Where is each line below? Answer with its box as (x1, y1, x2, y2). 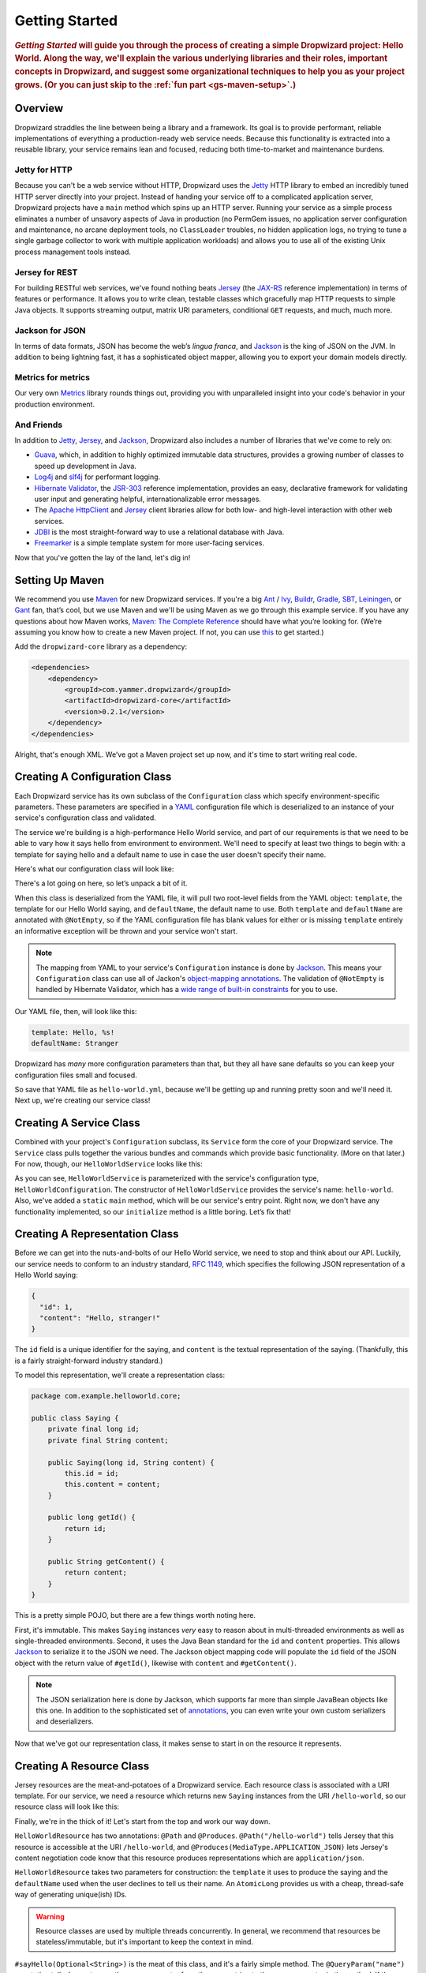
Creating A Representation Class (14, 1227, 179, 1241)
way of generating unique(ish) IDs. (14, 1890, 127, 1900)
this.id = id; (64, 1469, 119, 1477)
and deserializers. (35, 1717, 94, 1726)
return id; (64, 1524, 106, 1533)
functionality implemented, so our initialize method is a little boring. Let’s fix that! (14, 1207, 291, 1216)
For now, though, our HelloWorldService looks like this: (14, 1159, 203, 1169)
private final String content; (47, 1436, 169, 1444)
